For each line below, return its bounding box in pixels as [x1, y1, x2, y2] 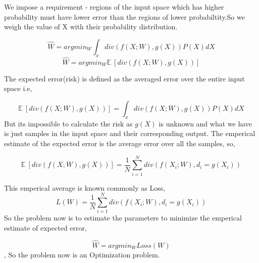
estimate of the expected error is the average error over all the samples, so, [4, 138, 235, 148]
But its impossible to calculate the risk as [4, 118, 133, 128]
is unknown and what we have [159, 118, 252, 128]
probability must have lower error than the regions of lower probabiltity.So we [4, 11, 245, 22]
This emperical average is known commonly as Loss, [4, 182, 166, 193]
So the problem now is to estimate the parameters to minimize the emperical [4, 212, 242, 223]
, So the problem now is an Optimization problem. [4, 249, 160, 259]
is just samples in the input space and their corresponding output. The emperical [4, 128, 255, 139]
